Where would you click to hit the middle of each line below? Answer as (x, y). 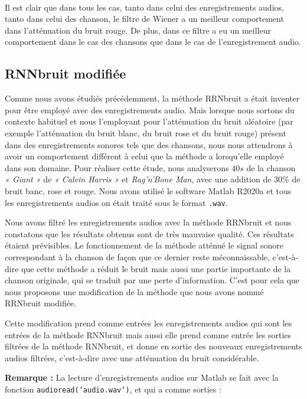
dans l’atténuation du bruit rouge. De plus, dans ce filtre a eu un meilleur (138, 30)
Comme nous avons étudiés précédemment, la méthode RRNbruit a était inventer (152, 98)
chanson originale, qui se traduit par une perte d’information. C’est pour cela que (152, 280)
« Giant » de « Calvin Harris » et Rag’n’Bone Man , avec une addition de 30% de (153, 179)
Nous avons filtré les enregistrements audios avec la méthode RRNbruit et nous (148, 222)
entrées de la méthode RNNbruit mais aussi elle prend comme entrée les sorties (148, 334)
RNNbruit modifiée (66, 73)
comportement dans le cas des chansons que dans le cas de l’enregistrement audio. (153, 42)
